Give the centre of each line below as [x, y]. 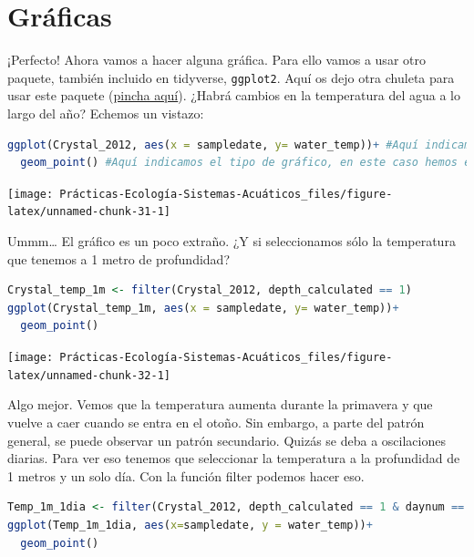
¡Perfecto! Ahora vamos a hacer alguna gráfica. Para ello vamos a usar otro [216, 60]
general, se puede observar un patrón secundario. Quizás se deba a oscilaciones [227, 440]
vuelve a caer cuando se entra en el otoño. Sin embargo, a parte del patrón [216, 422]
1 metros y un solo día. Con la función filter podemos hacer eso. [186, 475]
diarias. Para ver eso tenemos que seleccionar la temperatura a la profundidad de [234, 458]
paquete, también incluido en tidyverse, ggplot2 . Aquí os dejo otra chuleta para [231, 77]
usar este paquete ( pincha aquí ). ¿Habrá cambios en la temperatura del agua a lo [234, 95]
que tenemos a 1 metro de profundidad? [118, 258]
